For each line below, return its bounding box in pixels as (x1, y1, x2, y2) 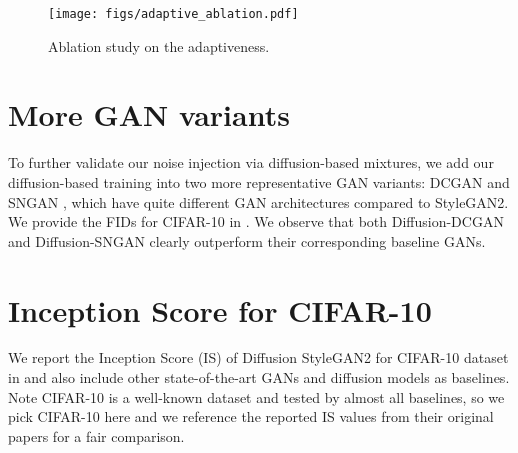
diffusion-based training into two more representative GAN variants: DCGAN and (8, 171, 510, 192)
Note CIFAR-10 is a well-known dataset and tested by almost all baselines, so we (8, 386, 505, 407)
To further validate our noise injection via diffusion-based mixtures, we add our (8, 152, 494, 173)
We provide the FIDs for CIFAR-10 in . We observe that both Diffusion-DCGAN (8, 211, 504, 232)
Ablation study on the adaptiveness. (48, 35, 270, 56)
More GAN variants (8, 94, 290, 135)
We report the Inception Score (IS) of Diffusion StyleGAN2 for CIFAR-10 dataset (8, 347, 509, 368)
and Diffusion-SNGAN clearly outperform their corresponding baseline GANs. (8, 230, 486, 251)
